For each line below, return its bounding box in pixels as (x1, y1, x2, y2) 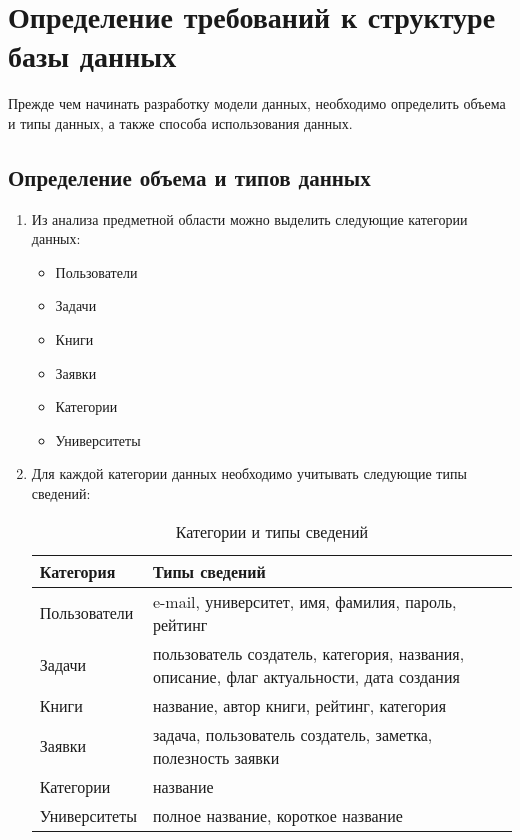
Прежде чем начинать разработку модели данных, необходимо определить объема (8, 93, 506, 114)
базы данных (8, 35, 177, 76)
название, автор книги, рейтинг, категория (152, 693, 447, 717)
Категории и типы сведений (175, 519, 369, 543)
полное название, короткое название (152, 803, 403, 827)
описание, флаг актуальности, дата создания (152, 664, 460, 688)
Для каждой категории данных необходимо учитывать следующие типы (31, 463, 467, 484)
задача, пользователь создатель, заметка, (152, 722, 433, 746)
